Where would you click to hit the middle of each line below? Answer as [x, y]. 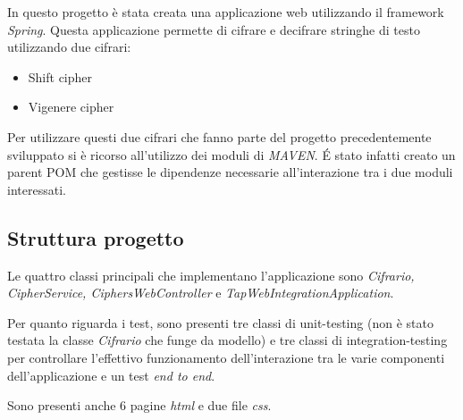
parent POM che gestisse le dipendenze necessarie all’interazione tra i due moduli [230, 172]
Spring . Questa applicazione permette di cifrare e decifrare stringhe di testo [214, 29]
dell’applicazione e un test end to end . [111, 375]
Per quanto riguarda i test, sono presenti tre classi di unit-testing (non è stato [220, 322]
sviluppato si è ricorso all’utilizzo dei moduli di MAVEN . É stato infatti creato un [231, 154]
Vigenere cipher [71, 107]
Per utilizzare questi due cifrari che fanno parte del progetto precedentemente [219, 136]
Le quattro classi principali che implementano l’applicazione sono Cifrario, [211, 275]
